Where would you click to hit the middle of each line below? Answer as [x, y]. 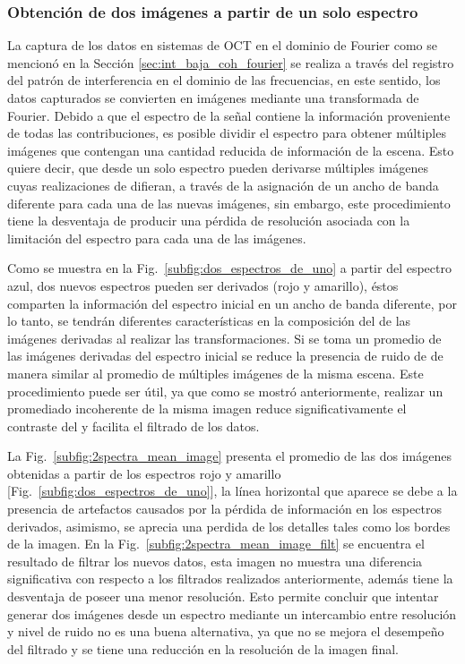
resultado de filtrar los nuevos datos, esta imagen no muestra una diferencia [215, 561]
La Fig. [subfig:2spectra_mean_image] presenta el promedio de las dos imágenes [230, 456]
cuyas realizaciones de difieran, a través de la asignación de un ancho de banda [223, 185]
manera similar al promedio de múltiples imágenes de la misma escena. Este [215, 373]
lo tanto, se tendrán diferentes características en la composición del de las [209, 321]
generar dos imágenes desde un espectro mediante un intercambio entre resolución [232, 613]
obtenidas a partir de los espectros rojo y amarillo [144, 473]
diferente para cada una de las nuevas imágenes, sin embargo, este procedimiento [229, 203]
